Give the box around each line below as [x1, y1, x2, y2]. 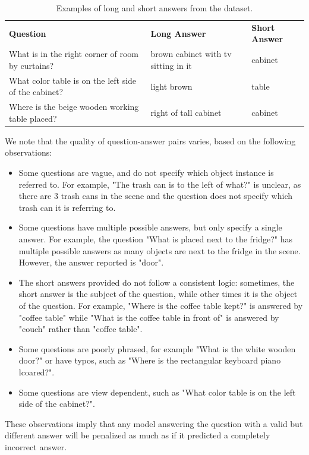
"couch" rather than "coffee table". [18, 323, 143, 335]
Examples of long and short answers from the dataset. [56, 2, 253, 14]
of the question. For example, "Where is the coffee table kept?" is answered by [18, 299, 303, 311]
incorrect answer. [5, 440, 67, 453]
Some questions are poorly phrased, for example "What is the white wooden [18, 342, 296, 355]
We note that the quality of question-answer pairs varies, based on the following [5, 134, 296, 147]
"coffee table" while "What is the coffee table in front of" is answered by [18, 311, 279, 323]
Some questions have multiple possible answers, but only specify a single [18, 221, 282, 233]
